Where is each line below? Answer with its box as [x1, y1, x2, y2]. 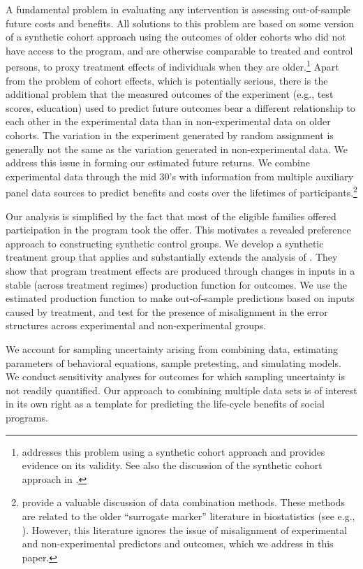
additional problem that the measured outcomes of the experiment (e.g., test [6, 87, 334, 101]
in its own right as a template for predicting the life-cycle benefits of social [6, 396, 325, 411]
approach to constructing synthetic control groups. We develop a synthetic [6, 236, 324, 250]
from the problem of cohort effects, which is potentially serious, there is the [6, 73, 328, 87]
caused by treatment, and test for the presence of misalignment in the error [6, 304, 328, 319]
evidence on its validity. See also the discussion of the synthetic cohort [22, 458, 323, 473]
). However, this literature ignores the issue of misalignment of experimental [22, 522, 348, 537]
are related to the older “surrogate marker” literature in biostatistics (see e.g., [22, 508, 355, 523]
